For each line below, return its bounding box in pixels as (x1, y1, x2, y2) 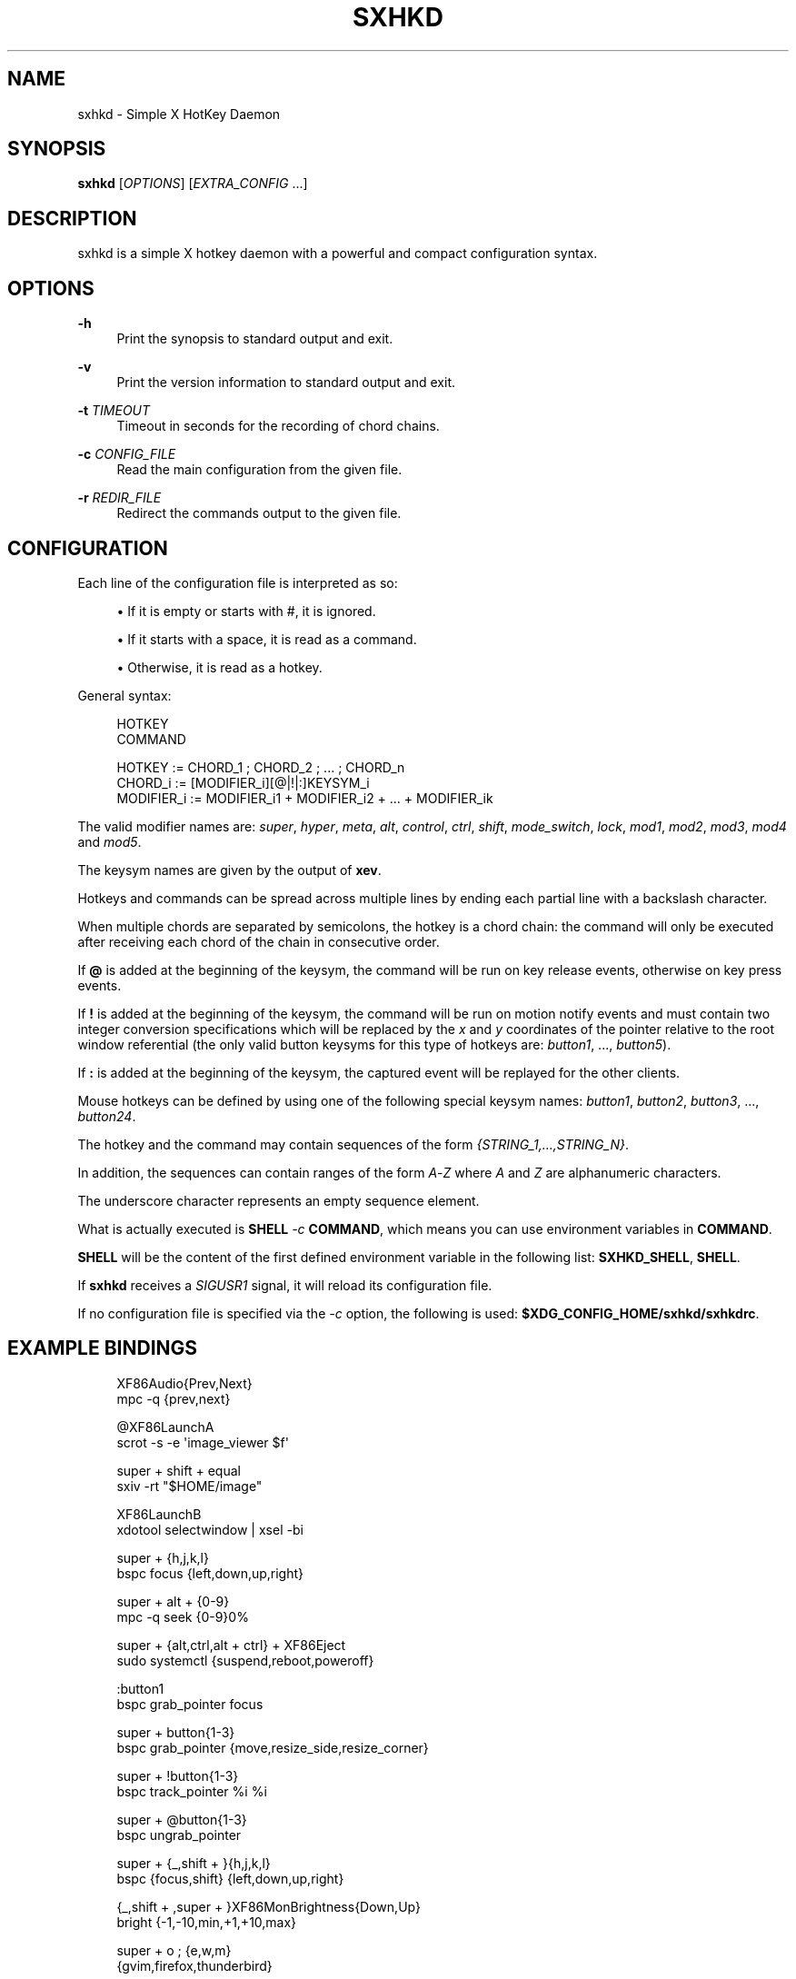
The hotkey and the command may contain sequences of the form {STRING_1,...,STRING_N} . (77, 1136, 629, 1152)
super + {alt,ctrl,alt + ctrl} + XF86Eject (116, 1636, 346, 1653)
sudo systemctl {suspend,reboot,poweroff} (116, 1652, 374, 1668)
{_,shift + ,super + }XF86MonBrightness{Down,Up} (116, 1898, 421, 1914)
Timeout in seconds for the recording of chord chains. (116, 418, 440, 434)
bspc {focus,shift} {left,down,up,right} (116, 1870, 344, 1886)
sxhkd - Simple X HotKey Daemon (77, 105, 281, 122)
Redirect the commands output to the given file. (116, 505, 402, 522)
